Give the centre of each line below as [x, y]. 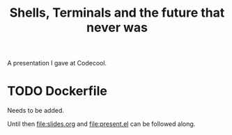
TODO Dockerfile [57, 91]
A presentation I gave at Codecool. [57, 63]
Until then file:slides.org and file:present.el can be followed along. [101, 124]
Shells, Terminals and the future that [117, 13]
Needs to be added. [36, 111]
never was [117, 27]
